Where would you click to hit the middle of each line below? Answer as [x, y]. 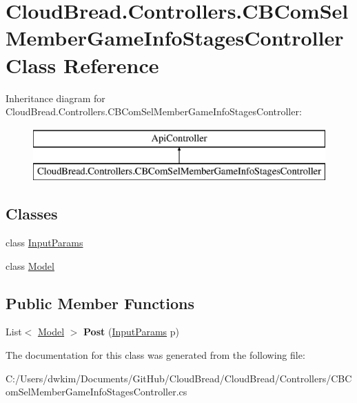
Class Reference [82, 65]
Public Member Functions [100, 303]
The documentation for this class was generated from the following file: [155, 355]
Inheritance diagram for [55, 98]
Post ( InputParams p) [131, 332]
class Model [30, 265]
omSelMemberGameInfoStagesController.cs [96, 392]
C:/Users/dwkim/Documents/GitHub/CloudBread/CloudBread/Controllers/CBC [179, 378]
